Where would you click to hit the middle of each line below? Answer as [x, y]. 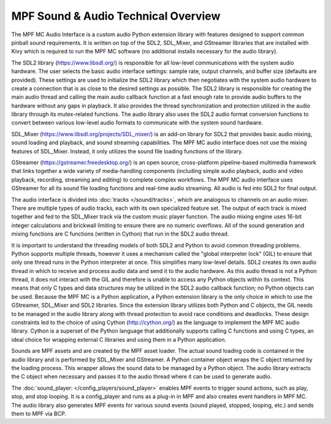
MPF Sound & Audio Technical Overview [116, 16]
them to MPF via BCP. [39, 414]
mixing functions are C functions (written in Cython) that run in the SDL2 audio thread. [120, 234]
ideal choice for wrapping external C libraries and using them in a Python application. [119, 339]
